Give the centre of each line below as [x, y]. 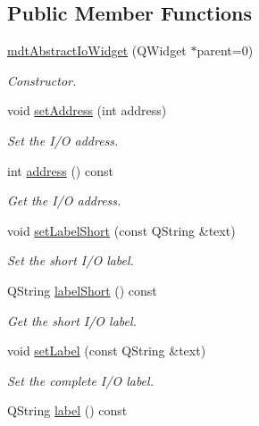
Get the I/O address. [64, 200]
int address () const [60, 170]
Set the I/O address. [63, 140]
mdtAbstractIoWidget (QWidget [97, 50]
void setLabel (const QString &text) [107, 351]
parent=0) [225, 50]
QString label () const [67, 410]
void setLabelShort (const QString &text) [121, 230]
